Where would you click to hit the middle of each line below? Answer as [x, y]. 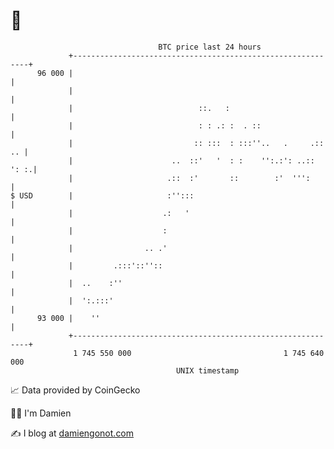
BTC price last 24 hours [210, 47]
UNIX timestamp [207, 370]
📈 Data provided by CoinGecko [75, 390]
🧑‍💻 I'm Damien [41, 413]
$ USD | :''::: [102, 195]
